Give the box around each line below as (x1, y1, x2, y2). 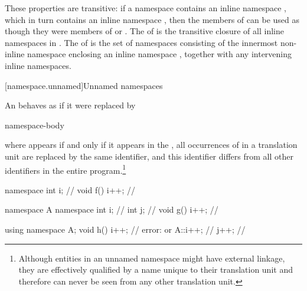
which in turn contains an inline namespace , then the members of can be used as (5, 13, 299, 25)
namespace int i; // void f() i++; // (5, 183, 135, 196)
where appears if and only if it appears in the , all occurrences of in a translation (5, 138, 298, 151)
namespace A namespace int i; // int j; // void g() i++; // (5, 203, 218, 216)
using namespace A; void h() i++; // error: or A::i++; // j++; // (5, 223, 246, 235)
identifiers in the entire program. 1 (5, 162, 126, 176)
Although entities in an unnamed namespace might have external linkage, (18, 252, 285, 264)
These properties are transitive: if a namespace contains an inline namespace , (5, 2, 286, 14)
